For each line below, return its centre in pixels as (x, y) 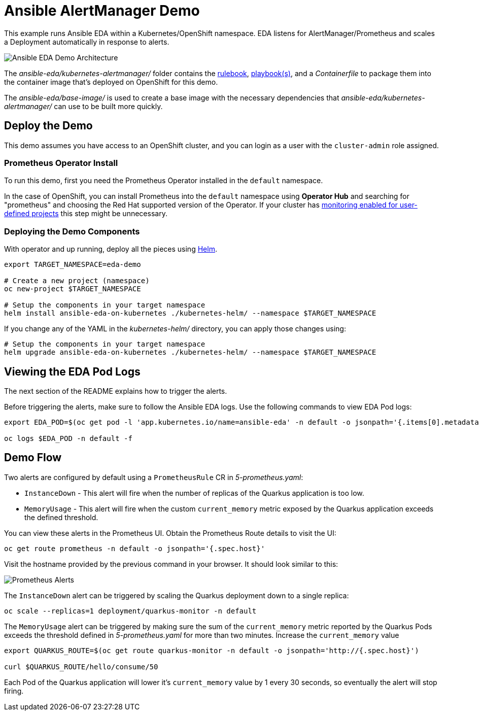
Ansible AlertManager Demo (102, 11)
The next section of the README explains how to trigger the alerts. (116, 391)
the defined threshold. (61, 517)
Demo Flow (33, 458)
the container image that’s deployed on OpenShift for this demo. (111, 82)
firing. (14, 691)
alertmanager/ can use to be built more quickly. (83, 106)
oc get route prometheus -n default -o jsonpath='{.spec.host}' (135, 548)
